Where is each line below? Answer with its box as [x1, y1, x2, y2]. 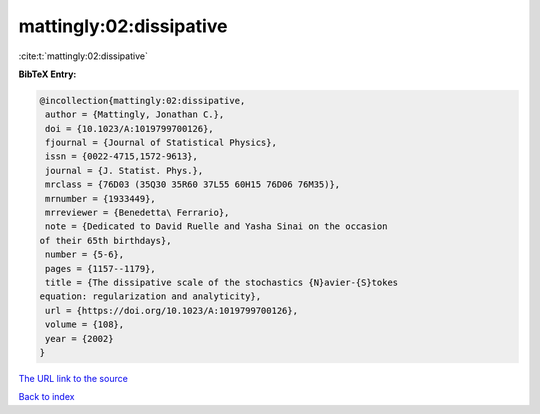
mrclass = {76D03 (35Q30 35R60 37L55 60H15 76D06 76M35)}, [45, 179, 341, 190]
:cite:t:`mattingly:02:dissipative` [18, 50, 149, 62]
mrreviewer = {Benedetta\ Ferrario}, [45, 207, 230, 219]
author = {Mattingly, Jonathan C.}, [45, 109, 225, 120]
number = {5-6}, [45, 249, 125, 260]
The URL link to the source [18, 372, 129, 384]
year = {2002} [45, 333, 114, 344]
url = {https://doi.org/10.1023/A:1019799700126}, [45, 305, 299, 316]
